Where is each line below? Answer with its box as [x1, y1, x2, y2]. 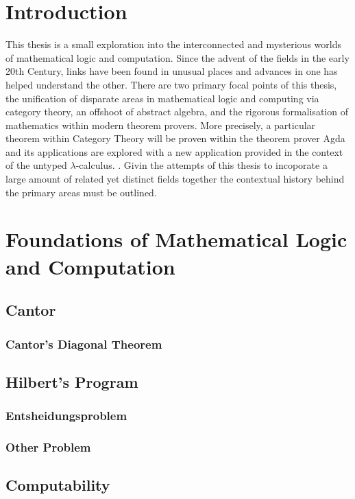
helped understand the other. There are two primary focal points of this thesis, [5, 77, 337, 91]
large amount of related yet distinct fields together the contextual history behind [5, 172, 345, 186]
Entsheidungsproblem [5, 407, 127, 424]
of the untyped [5, 158, 67, 172]
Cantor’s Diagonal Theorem [5, 335, 162, 352]
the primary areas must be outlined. [5, 185, 157, 199]
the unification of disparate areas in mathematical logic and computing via [5, 91, 319, 105]
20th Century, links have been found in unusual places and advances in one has [5, 64, 338, 78]
